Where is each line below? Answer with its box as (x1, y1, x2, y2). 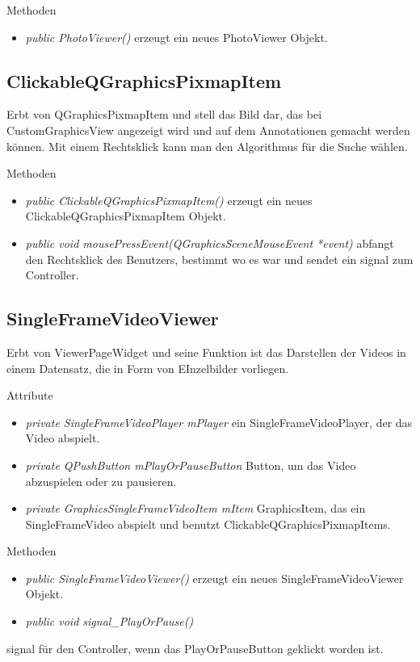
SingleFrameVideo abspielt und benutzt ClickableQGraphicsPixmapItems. (25, 515, 391, 532)
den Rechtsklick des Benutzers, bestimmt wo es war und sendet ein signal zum (25, 250, 414, 267)
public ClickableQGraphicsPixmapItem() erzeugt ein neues (25, 191, 313, 208)
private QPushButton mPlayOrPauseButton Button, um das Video (25, 456, 356, 473)
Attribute (6, 387, 53, 404)
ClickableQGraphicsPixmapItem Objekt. (25, 207, 226, 224)
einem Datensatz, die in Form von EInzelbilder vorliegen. (6, 359, 289, 376)
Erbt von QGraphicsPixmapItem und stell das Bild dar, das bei (6, 106, 322, 123)
